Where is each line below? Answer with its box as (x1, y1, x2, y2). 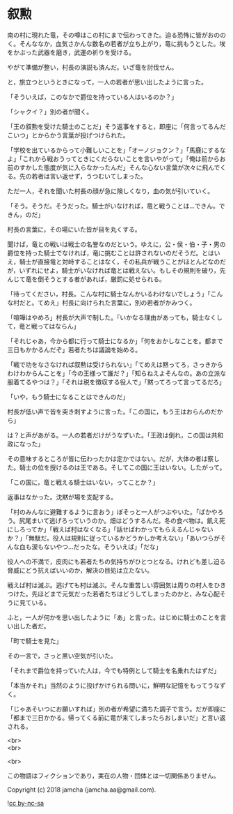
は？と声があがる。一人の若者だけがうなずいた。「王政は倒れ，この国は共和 (7, 430, 224, 439)
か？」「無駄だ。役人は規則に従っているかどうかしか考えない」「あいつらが (7, 534, 220, 542)
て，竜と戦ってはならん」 (7, 322, 80, 330)
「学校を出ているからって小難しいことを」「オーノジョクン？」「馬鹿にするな (7, 146, 226, 154)
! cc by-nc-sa (7, 799, 44, 807)
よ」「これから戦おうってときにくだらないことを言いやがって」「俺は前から (7, 154, 220, 163)
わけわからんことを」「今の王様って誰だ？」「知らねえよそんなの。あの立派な (7, 369, 227, 377)
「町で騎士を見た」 (7, 636, 63, 645)
